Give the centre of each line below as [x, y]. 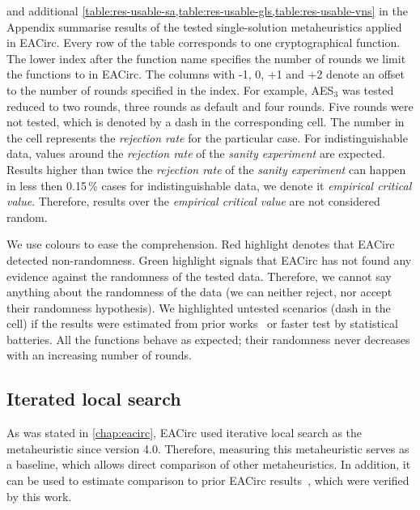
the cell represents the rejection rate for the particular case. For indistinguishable [207, 137]
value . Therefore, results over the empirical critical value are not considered [193, 201]
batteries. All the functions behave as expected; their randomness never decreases [208, 339]
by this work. [39, 496]
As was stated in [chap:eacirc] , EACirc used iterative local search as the [185, 433]
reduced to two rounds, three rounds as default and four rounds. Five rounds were [210, 106]
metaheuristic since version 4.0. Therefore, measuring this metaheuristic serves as [208, 448]
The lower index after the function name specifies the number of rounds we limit [206, 58]
